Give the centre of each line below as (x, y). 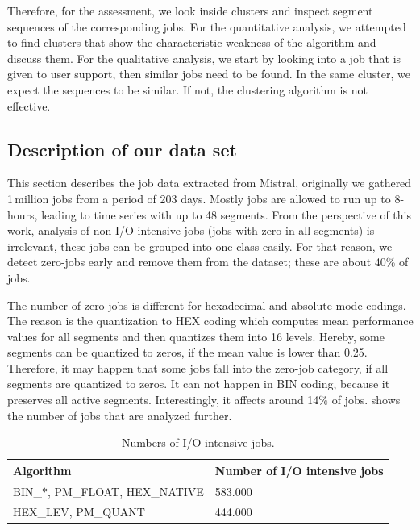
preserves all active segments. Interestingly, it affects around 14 (163, 400)
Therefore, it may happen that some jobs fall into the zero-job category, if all (198, 367)
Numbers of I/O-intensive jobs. (198, 442)
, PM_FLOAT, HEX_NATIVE (125, 491)
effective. (29, 105)
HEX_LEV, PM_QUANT (79, 511)
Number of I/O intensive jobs (299, 470)
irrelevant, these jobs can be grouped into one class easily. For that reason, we (200, 246)
